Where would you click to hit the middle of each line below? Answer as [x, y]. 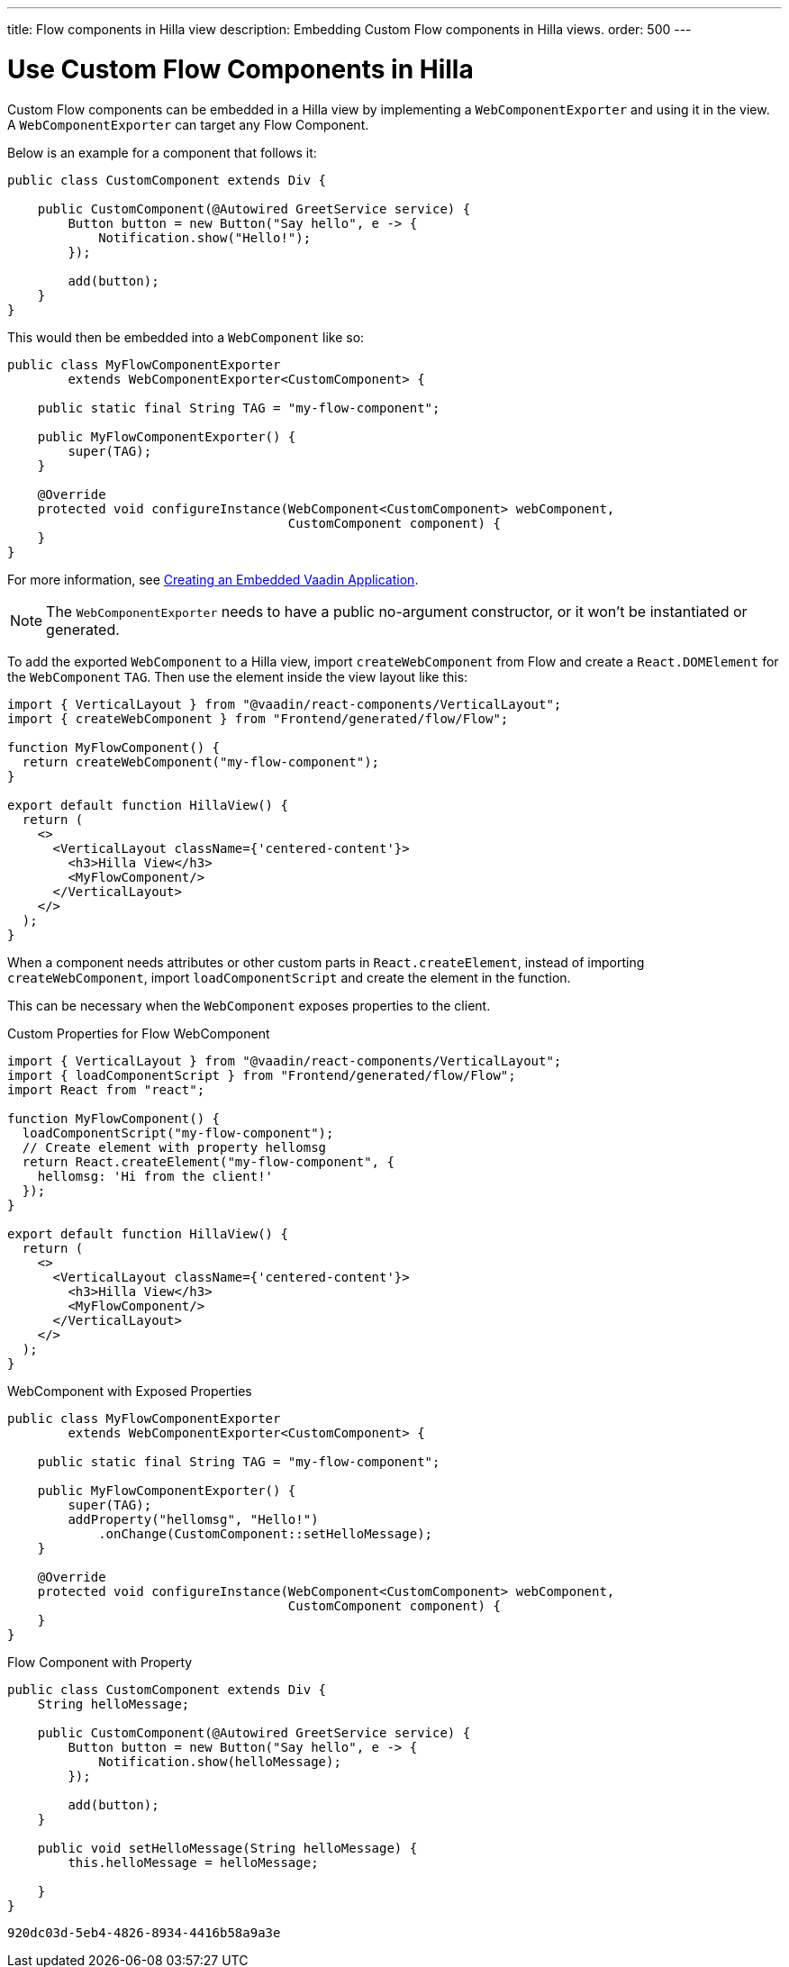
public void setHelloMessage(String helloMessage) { [227, 1848]
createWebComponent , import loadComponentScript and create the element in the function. [289, 977]
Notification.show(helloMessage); [220, 1761]
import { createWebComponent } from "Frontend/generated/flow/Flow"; [258, 718]
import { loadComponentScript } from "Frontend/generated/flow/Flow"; [262, 1075]
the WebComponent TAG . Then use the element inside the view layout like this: [238, 676]
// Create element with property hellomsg [174, 1147]
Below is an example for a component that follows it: [162, 152]
